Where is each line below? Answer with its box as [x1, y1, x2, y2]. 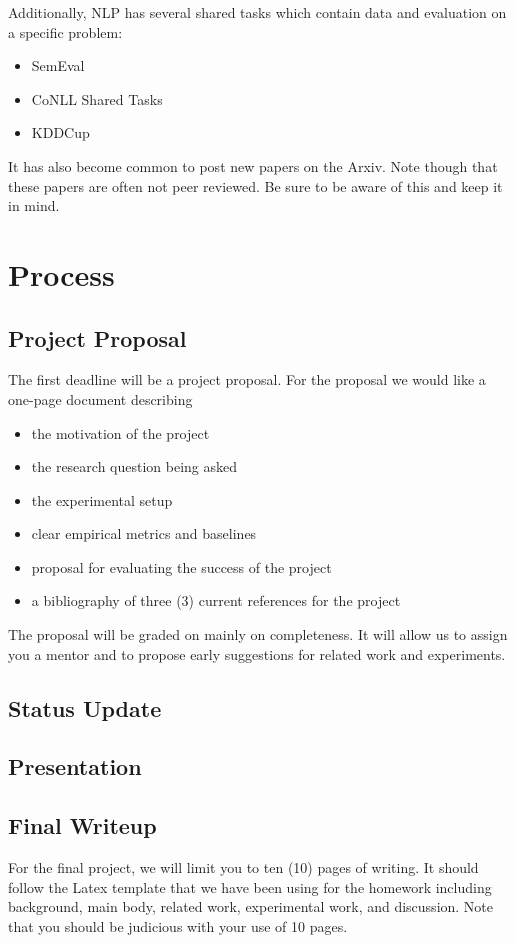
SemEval [31, 55, 85, 76]
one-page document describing [8, 388, 193, 409]
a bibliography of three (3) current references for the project [31, 590, 401, 611]
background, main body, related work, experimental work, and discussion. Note [8, 896, 494, 917]
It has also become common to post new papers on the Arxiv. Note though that [8, 155, 498, 176]
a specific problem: [8, 21, 123, 42]
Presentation [8, 751, 142, 782]
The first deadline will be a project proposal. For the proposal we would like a [8, 369, 486, 390]
